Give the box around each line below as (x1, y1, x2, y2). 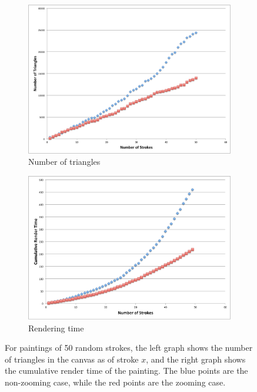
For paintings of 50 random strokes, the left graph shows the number (5, 341, 253, 354)
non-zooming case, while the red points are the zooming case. (5, 376, 226, 388)
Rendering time (28, 321, 84, 334)
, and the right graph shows (146, 353, 246, 365)
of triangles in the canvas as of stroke (5, 353, 139, 365)
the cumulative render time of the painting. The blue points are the (5, 364, 248, 377)
